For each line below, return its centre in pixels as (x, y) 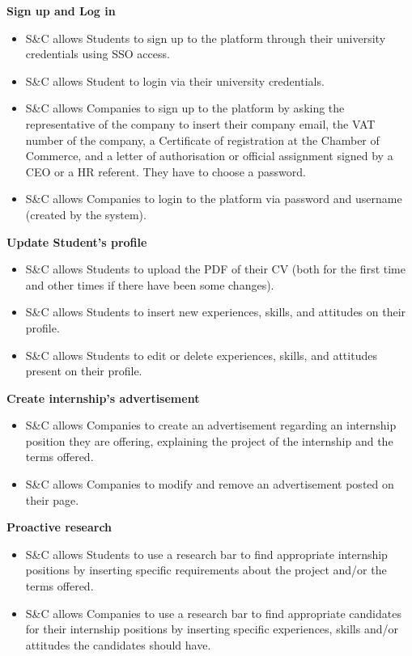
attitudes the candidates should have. (118, 644)
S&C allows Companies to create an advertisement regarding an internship (211, 425)
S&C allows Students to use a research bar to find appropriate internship (206, 554)
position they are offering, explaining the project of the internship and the (209, 440)
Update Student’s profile (77, 241)
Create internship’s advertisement (103, 398)
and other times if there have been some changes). (150, 284)
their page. (52, 499)
